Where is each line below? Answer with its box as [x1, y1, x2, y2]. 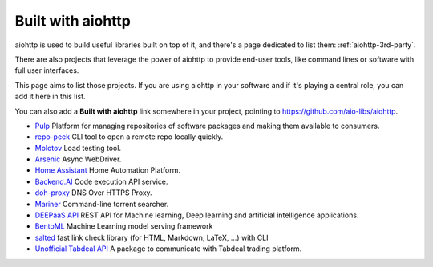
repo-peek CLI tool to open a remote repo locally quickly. [34, 132, 224, 141]
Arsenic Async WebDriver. [34, 154, 122, 164]
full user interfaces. [14, 66, 79, 75]
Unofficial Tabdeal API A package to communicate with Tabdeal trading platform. [34, 244, 302, 253]
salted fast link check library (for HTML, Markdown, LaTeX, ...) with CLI [34, 233, 269, 242]
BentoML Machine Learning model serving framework [34, 221, 213, 231]
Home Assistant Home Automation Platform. [34, 165, 180, 175]
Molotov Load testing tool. [34, 143, 122, 153]
